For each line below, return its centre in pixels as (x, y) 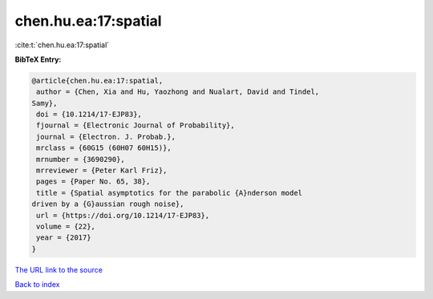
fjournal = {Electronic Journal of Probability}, (136, 125)
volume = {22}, (66, 226)
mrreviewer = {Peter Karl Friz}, (102, 171)
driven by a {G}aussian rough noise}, (108, 204)
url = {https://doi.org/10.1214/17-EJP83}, (123, 215)
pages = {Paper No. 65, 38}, (93, 182)
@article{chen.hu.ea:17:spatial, (97, 81)
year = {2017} (64, 238)
